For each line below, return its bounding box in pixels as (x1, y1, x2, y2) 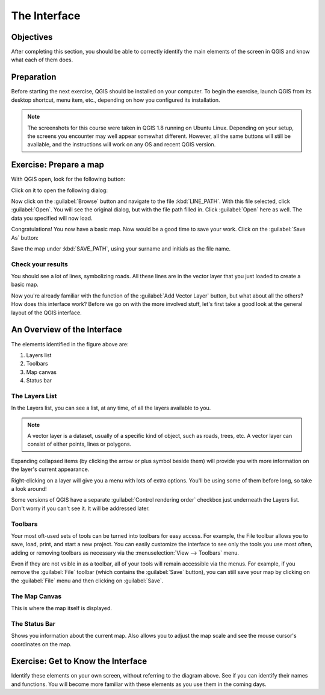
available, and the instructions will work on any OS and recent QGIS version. (27, 141, 216, 148)
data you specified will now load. (11, 214, 93, 222)
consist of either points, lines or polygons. (27, 440, 132, 448)
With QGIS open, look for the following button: (11, 175, 126, 183)
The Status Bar (11, 619, 56, 628)
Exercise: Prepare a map (11, 160, 105, 170)
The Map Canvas (11, 592, 62, 600)
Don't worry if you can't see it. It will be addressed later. (11, 505, 150, 512)
